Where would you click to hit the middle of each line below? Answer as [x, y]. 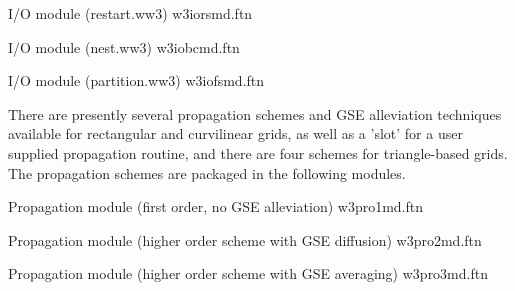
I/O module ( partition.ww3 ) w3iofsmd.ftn [136, 80]
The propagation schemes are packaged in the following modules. [207, 172]
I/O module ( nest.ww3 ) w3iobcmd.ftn [124, 46]
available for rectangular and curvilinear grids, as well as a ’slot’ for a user [235, 133]
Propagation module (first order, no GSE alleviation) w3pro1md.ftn [216, 206]
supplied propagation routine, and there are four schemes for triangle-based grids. [258, 152]
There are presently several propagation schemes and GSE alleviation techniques [255, 113]
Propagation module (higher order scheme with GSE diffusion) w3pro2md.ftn [245, 239]
